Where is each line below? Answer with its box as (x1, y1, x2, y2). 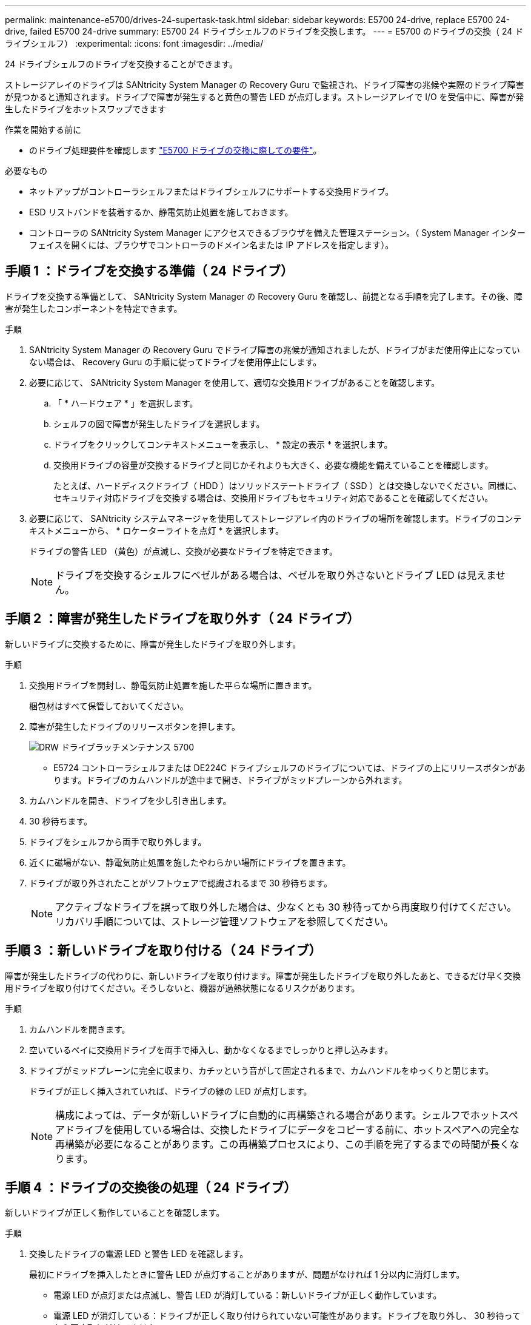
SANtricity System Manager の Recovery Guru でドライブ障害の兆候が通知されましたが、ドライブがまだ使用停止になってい (29, 344, 520, 355)
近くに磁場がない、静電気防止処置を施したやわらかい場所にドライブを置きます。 (29, 857, 351, 868)
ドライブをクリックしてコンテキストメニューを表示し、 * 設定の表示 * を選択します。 (53, 439, 393, 450)
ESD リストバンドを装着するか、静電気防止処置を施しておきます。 (29, 207, 293, 217)
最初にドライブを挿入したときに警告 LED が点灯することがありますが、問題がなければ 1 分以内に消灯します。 (29, 1269, 465, 1280)
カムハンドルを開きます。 (29, 1023, 130, 1034)
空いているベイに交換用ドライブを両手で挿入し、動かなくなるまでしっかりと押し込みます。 (29, 1044, 393, 1055)
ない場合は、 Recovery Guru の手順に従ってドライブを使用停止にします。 (29, 356, 322, 367)
